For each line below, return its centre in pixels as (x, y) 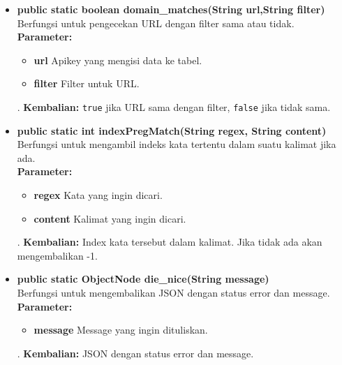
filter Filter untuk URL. (87, 83)
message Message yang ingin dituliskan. (121, 330)
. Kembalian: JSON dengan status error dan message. (135, 353)
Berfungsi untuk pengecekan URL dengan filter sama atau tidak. (156, 23)
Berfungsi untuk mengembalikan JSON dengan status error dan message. (173, 292)
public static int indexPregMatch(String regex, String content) (172, 130)
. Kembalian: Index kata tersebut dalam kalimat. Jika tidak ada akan (170, 242)
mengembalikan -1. (57, 255)
